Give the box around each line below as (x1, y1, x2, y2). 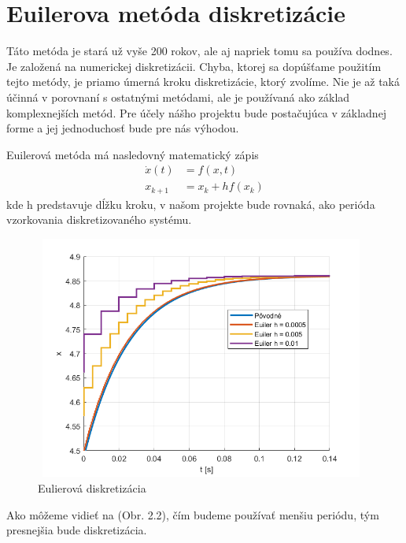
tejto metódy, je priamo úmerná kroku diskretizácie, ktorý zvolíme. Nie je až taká (6, 73, 400, 90)
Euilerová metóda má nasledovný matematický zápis (6, 146, 259, 162)
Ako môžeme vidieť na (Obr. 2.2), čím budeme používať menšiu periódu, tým (6, 506, 379, 523)
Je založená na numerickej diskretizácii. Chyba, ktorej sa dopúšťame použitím (6, 58, 382, 74)
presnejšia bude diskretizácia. (6, 522, 147, 538)
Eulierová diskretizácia (38, 479, 146, 496)
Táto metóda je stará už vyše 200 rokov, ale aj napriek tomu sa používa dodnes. (6, 43, 393, 59)
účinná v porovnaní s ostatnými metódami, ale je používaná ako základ (6, 88, 350, 105)
